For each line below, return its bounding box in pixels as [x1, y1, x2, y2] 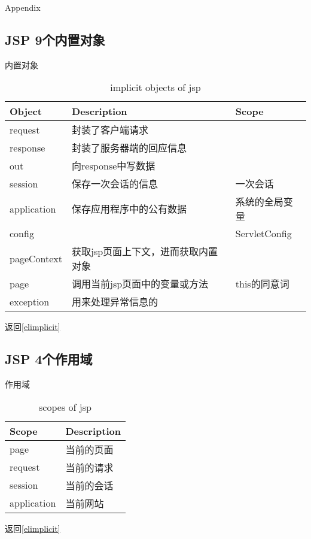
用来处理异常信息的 [72, 295, 158, 309]
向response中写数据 [72, 159, 155, 173]
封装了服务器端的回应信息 [72, 141, 187, 155]
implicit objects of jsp [110, 80, 201, 95]
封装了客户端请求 [72, 123, 149, 137]
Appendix [5, 1, 41, 13]
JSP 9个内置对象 [5, 30, 105, 49]
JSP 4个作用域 [5, 350, 93, 368]
